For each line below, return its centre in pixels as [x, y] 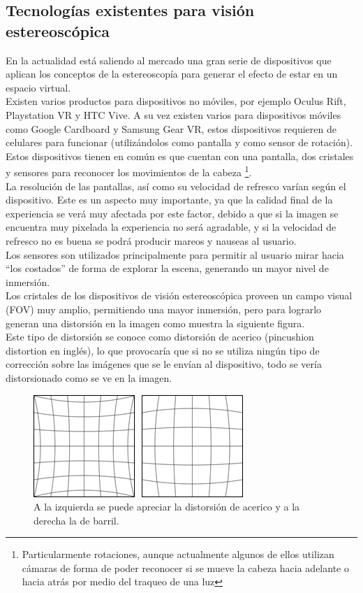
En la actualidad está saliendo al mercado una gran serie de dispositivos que [169, 60]
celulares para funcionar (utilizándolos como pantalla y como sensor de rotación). [179, 142]
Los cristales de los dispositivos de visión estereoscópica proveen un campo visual [179, 295]
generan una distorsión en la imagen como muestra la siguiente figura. [155, 323]
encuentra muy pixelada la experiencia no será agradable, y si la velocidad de [171, 227]
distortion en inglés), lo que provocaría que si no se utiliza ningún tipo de [163, 350]
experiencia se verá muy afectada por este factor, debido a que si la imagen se [172, 213]
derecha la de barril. [76, 520]
